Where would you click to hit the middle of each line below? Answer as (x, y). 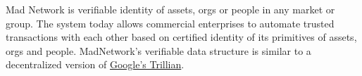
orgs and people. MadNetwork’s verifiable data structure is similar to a (158, 50)
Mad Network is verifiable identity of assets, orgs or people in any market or (170, 9)
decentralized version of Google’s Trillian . (95, 64)
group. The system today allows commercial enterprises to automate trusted (170, 23)
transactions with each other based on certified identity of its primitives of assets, (181, 37)
